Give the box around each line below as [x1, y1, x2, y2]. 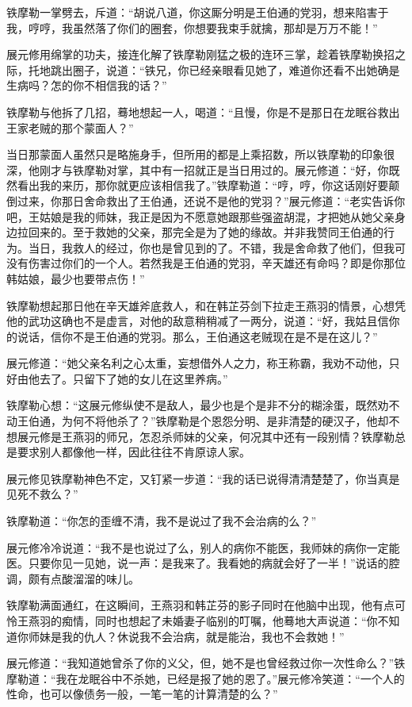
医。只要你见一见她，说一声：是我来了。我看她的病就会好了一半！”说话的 [6, 555, 389, 571]
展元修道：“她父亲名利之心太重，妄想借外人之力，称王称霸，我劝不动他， [6, 355, 389, 371]
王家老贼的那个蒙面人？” [6, 119, 134, 136]
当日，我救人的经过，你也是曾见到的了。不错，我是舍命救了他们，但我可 [28, 239, 406, 256]
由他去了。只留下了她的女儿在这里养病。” [17, 370, 228, 386]
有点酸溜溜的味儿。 [39, 570, 139, 586]
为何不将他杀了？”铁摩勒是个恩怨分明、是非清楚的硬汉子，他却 [61, 413, 389, 429]
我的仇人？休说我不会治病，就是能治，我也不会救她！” [61, 628, 345, 644]
